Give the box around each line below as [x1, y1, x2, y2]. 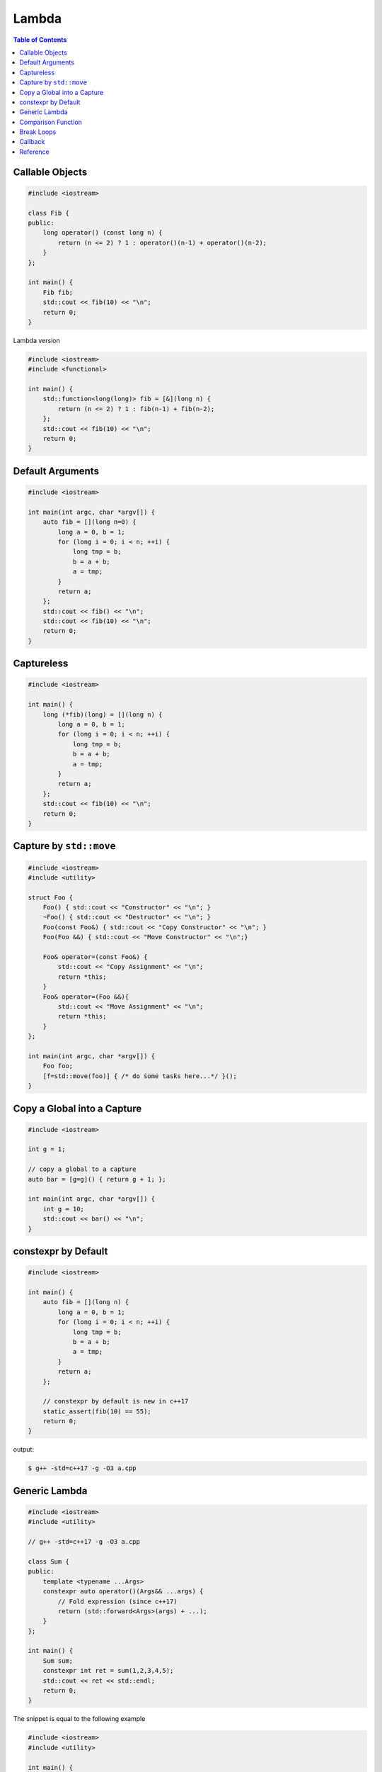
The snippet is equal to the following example [13, 1715, 146, 1723]
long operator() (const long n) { [42, 229, 163, 237]
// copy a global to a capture [28, 1165, 137, 1173]
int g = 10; [42, 1205, 85, 1213]
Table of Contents [13, 35, 67, 44]
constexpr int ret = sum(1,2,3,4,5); [42, 1666, 174, 1675]
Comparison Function [19, 118, 83, 126]
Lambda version [13, 336, 60, 344]
